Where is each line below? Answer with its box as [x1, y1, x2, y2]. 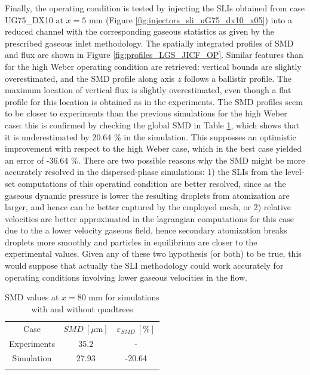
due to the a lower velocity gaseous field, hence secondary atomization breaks [5, 224, 287, 236]
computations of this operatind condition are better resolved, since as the [17, 177, 286, 189]
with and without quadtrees [31, 302, 133, 315]
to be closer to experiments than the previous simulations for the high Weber [5, 107, 287, 119]
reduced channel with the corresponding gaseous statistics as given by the [5, 25, 274, 38]
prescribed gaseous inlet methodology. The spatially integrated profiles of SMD [5, 36, 294, 49]
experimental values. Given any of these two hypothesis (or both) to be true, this [5, 247, 302, 260]
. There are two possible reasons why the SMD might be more [78, 153, 305, 166]
